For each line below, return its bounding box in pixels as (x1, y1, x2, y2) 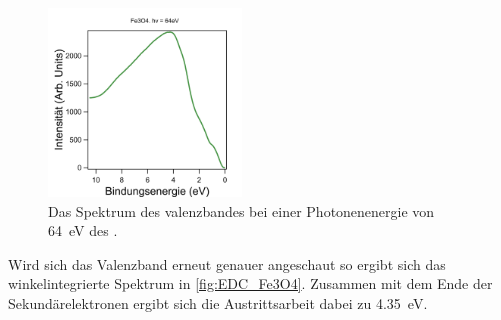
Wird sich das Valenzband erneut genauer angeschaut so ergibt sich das (8, 253, 446, 274)
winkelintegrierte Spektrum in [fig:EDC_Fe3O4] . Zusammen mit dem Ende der (8, 273, 493, 294)
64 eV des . (48, 220, 118, 241)
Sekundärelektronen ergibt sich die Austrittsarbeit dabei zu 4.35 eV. (8, 292, 428, 313)
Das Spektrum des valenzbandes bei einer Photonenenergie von (48, 200, 435, 221)
